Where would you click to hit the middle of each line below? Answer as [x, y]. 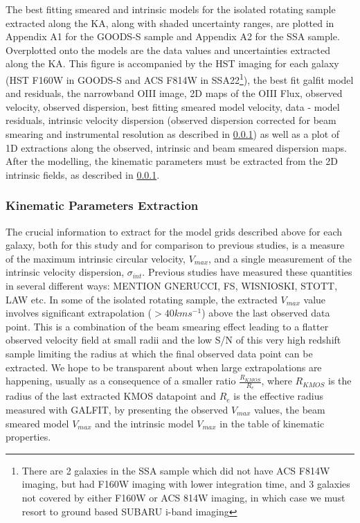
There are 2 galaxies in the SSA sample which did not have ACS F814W [176, 470]
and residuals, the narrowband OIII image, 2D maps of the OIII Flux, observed [174, 93]
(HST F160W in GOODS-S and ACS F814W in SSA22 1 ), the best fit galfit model [180, 78]
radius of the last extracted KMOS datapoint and [111, 396]
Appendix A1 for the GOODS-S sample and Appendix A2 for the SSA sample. [173, 36]
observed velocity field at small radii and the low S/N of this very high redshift [173, 340]
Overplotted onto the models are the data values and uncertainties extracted [168, 50]
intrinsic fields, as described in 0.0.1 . [83, 174]
